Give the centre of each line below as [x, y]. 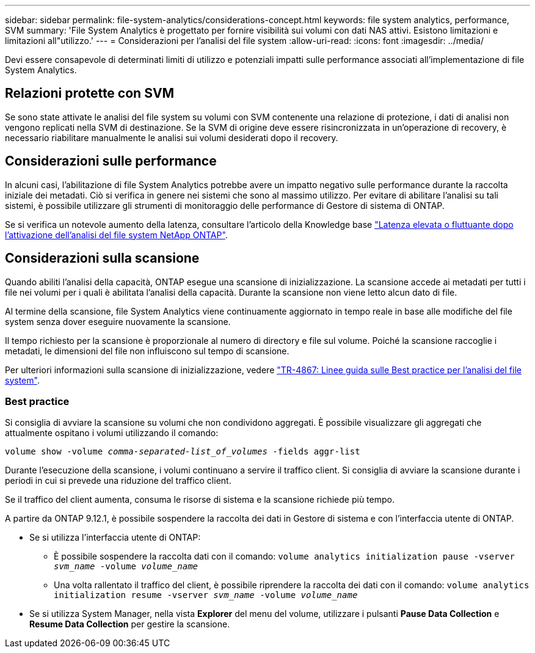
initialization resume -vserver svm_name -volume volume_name [206, 595]
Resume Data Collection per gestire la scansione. [130, 624]
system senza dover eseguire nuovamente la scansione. [118, 321]
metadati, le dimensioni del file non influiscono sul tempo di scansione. [147, 351]
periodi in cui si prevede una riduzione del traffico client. [118, 481]
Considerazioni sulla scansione [102, 258]
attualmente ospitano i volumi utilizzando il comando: [112, 433]
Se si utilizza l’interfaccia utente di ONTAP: [115, 538]
